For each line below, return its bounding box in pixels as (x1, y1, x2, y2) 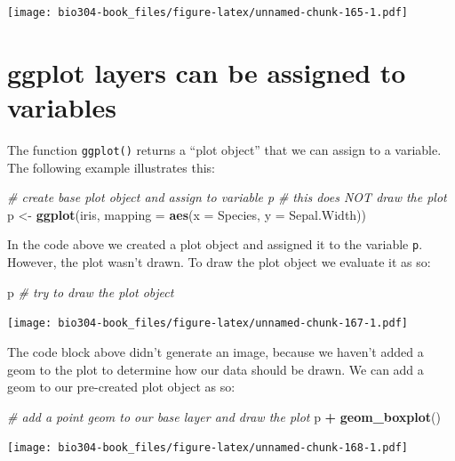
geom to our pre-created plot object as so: (7, 377, 235, 396)
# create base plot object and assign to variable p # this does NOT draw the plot (7, 188, 447, 206)
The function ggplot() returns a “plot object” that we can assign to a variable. (7, 140, 442, 158)
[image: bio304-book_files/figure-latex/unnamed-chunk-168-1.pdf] (7, 441, 409, 455)
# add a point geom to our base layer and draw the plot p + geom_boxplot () (7, 407, 441, 425)
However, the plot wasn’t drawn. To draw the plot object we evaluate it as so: (7, 253, 431, 271)
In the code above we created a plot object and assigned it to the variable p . (7, 235, 423, 254)
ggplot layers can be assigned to (7, 53, 406, 90)
